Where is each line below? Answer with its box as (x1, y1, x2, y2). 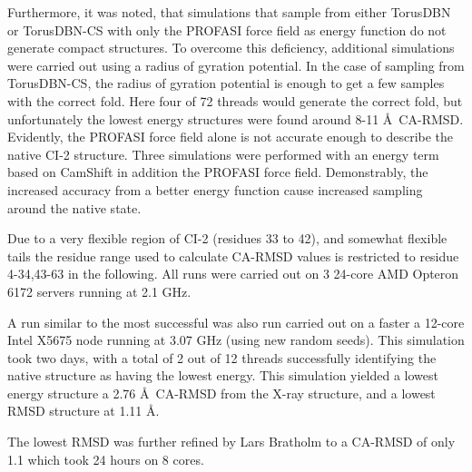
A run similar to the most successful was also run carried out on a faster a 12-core (7, 312, 465, 331)
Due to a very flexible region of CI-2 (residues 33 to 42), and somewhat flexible (7, 229, 447, 248)
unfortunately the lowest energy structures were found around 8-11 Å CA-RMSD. (7, 109, 464, 128)
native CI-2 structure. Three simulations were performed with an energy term (7, 144, 439, 163)
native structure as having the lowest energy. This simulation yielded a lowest (7, 366, 438, 385)
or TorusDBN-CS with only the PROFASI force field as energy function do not (7, 20, 447, 39)
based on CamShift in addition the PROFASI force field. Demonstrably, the (7, 162, 428, 182)
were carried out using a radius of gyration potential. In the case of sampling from (7, 55, 465, 74)
